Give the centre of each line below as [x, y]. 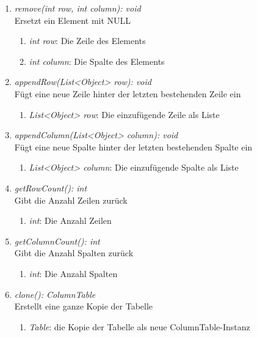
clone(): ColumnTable [55, 294]
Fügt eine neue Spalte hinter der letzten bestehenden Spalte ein [133, 146]
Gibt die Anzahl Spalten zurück [74, 253]
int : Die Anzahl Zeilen [70, 220]
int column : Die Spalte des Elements [97, 61]
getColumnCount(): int [57, 241]
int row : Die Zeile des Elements [87, 41]
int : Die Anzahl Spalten [73, 273]
